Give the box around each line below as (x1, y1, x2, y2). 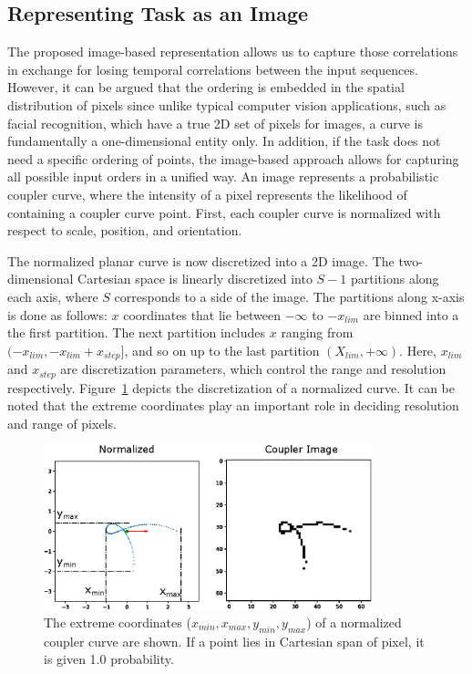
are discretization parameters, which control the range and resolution (60, 359, 446, 378)
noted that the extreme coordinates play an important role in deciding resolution (7, 396, 459, 415)
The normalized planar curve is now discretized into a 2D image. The (7, 251, 395, 270)
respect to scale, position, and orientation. (7, 221, 242, 240)
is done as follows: (7, 305, 108, 324)
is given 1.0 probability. (44, 649, 174, 669)
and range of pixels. (7, 413, 117, 432)
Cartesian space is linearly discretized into (77, 269, 313, 288)
